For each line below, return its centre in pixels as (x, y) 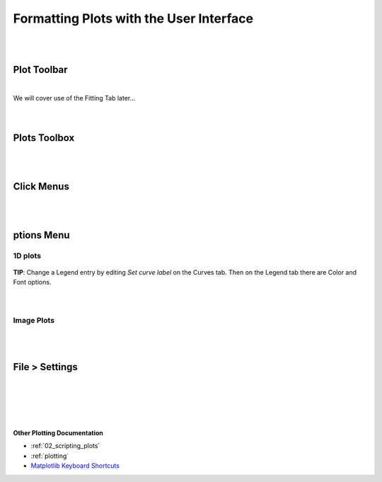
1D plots (27, 256)
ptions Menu (41, 235)
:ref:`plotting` (50, 456)
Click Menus (41, 187)
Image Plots (34, 321)
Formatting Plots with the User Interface (133, 18)
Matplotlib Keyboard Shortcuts (75, 466)
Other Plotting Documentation (58, 433)
